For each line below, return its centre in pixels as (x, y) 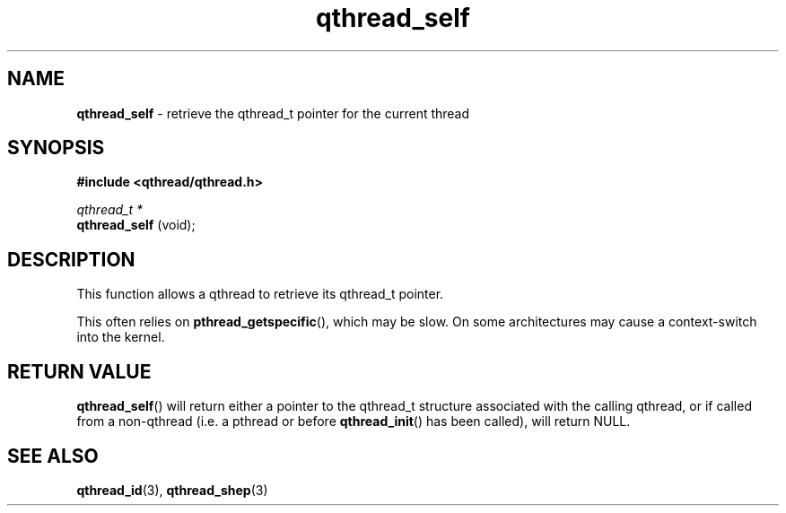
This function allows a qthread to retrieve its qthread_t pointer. (260, 294)
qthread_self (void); (136, 225)
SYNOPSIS (56, 148)
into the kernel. (121, 337)
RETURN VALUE (79, 371)
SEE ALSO (53, 456)
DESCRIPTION (71, 259)
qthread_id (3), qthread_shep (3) (172, 490)
